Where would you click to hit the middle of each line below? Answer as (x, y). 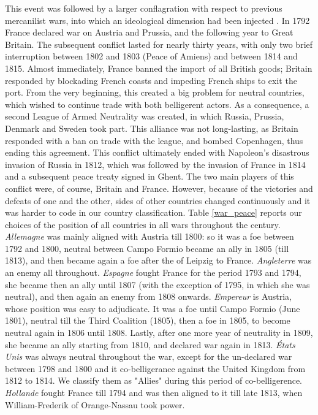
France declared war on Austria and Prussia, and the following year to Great (149, 32)
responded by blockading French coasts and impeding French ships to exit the (151, 80)
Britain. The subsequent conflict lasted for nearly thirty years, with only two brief (159, 44)
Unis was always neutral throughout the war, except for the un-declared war (149, 356)
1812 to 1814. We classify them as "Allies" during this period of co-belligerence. (154, 380)
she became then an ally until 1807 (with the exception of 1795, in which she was (157, 284)
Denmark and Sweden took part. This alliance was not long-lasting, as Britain (152, 128)
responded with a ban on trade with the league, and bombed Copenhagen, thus (154, 140)
